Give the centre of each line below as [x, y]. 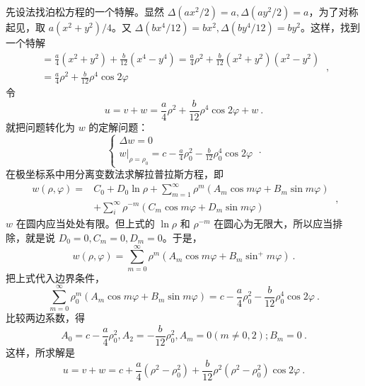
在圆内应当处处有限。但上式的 [85, 223]
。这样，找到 [331, 27]
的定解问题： [118, 126]
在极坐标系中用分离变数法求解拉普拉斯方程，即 [115, 174]
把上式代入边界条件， [55, 277]
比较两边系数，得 [45, 318]
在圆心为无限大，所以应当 [273, 223]
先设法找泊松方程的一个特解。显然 [85, 11]
